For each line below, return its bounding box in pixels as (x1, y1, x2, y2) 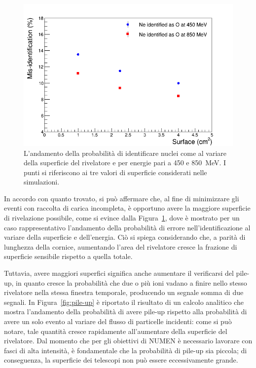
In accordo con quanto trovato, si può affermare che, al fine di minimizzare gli (4, 193, 239, 203)
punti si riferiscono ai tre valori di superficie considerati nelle (24, 167, 207, 177)
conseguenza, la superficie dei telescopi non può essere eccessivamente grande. (4, 355, 238, 365)
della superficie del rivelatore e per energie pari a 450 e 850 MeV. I (24, 157, 226, 168)
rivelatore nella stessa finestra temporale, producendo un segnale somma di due (4, 287, 244, 297)
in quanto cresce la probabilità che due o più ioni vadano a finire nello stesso (16, 277, 247, 288)
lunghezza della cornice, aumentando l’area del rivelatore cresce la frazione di (4, 241, 237, 252)
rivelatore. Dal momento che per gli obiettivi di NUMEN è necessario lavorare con (4, 335, 253, 346)
